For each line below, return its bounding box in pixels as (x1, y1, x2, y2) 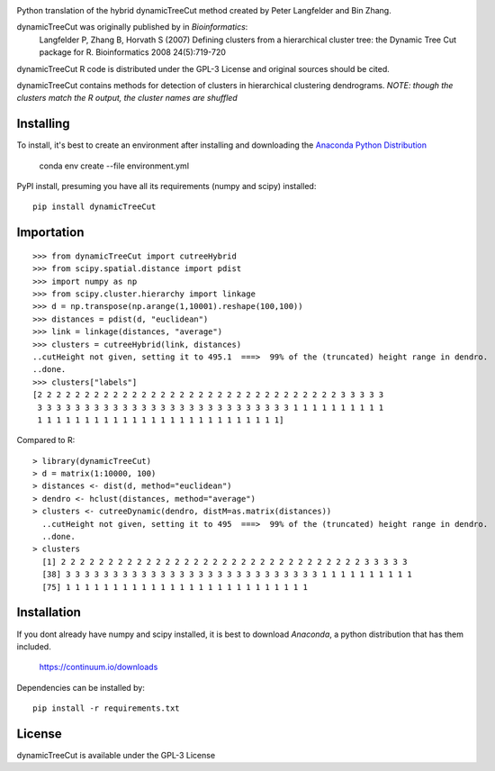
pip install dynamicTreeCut (32, 202, 157, 212)
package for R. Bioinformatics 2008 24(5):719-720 (39, 47, 227, 58)
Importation (16, 225, 85, 240)
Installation (16, 604, 81, 621)
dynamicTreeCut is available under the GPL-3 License (16, 749, 216, 760)
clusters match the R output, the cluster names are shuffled (16, 93, 238, 104)
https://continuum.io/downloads (39, 662, 158, 673)
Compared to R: (16, 435, 76, 446)
